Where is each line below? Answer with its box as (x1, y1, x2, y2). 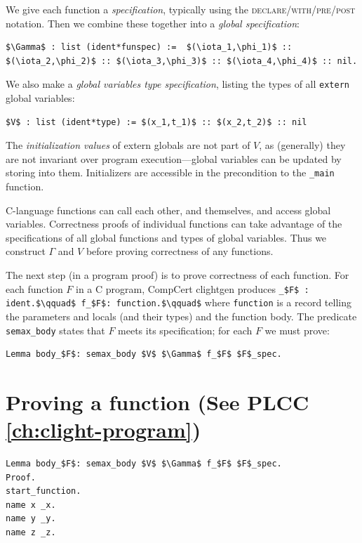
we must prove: (264, 322, 330, 337)
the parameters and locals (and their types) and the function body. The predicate (6, 308, 357, 323)
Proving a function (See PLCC (6, 387, 309, 416)
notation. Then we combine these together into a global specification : (6, 15, 300, 30)
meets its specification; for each (118, 322, 253, 337)
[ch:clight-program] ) (6, 415, 201, 444)
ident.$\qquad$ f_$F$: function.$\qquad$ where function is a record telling (6, 295, 351, 310)
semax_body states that (6, 322, 105, 337)
